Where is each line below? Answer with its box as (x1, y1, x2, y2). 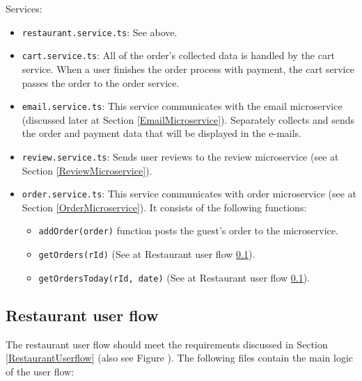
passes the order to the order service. (22, 75, 180, 90)
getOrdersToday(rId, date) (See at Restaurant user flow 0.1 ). (38, 270, 310, 284)
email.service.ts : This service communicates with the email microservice (22, 99, 343, 113)
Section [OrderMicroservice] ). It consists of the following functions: (22, 200, 307, 214)
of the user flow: (6, 364, 74, 378)
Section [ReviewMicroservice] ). (22, 163, 152, 177)
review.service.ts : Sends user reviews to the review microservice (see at (22, 149, 339, 163)
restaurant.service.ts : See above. (22, 24, 178, 39)
